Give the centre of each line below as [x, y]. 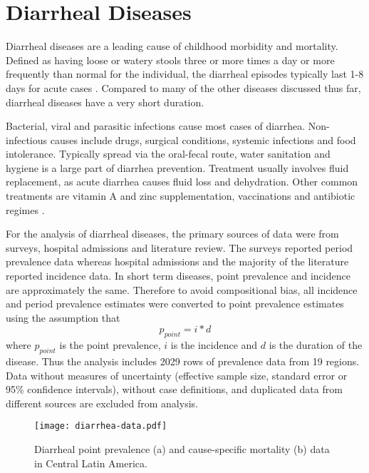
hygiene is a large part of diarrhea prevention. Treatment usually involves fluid [177, 167]
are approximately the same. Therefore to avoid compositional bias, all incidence [182, 289]
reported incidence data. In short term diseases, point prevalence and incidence [178, 276]
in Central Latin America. [91, 463]
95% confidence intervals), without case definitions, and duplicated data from [174, 389]
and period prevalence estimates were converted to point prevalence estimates [175, 304]
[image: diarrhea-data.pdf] [101, 426]
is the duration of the [316, 345]
